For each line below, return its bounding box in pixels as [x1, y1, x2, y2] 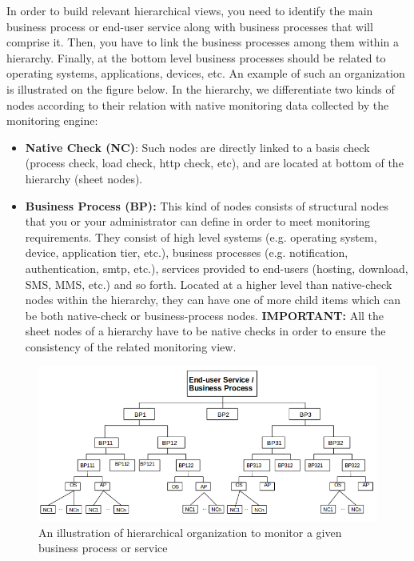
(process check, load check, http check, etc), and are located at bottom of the [25, 154, 404, 171]
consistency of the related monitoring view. [25, 338, 237, 355]
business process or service [38, 539, 168, 556]
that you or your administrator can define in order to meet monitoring [25, 213, 371, 230]
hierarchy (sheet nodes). [25, 170, 143, 186]
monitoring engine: [6, 112, 98, 129]
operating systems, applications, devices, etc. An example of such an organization [6, 65, 405, 82]
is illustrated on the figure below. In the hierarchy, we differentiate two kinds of [6, 80, 395, 97]
